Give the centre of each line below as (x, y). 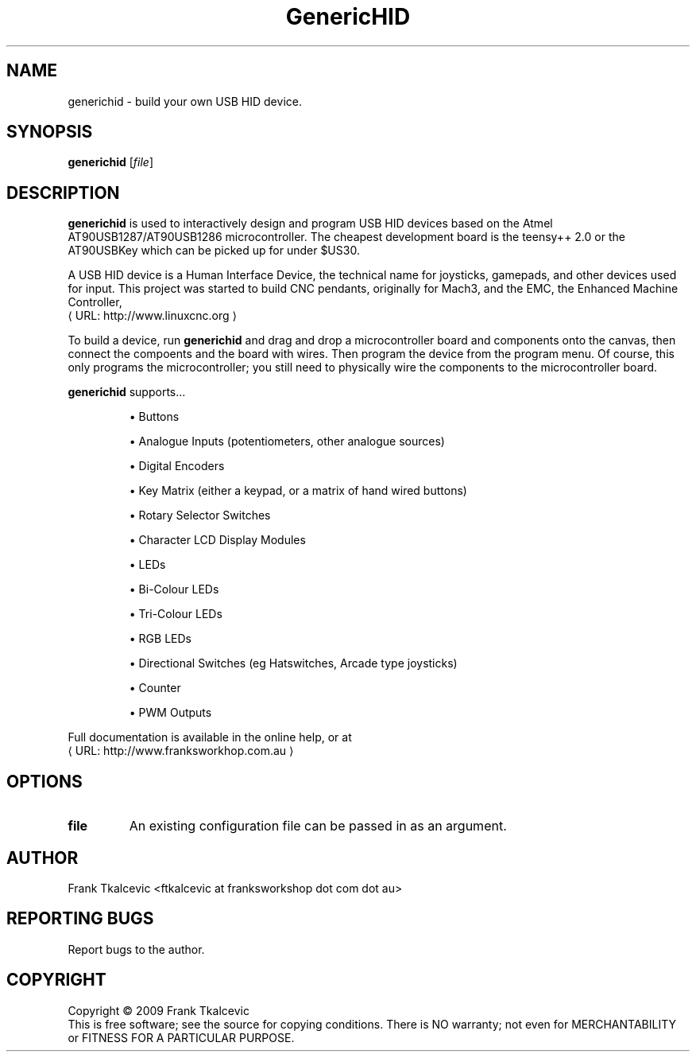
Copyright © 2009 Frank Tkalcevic (159, 1010)
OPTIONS (44, 781)
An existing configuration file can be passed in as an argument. (318, 826)
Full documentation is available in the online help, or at (210, 737)
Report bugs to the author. (136, 949)
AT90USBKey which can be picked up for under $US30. (214, 251)
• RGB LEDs (160, 639)
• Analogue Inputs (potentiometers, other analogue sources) (287, 441)
